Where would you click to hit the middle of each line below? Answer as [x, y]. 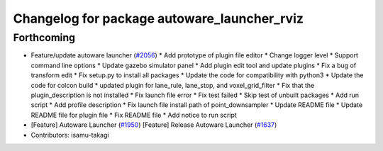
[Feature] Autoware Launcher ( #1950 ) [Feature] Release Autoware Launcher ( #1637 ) [154, 125]
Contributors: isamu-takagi [70, 135]
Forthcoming [44, 38]
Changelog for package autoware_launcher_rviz [159, 18]
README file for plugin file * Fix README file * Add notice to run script [134, 115]
